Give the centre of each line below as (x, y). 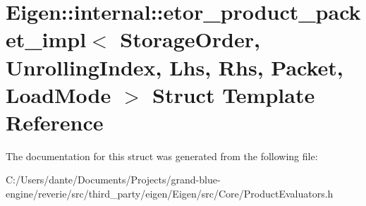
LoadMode (59, 94)
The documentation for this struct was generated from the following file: (162, 156)
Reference (55, 122)
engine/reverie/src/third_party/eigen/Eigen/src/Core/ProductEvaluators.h (170, 194)
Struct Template (234, 94)
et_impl (46, 39)
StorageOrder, (190, 39)
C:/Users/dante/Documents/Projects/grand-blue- (113, 180)
